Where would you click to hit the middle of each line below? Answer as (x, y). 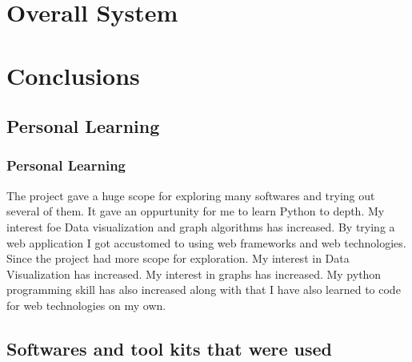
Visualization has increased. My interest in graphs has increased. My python (194, 274)
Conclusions (73, 75)
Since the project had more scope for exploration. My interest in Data (178, 258)
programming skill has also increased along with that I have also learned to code (204, 290)
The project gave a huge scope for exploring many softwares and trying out (191, 195)
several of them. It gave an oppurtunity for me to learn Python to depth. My (196, 211)
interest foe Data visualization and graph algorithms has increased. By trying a (201, 226)
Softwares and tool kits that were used (169, 348)
